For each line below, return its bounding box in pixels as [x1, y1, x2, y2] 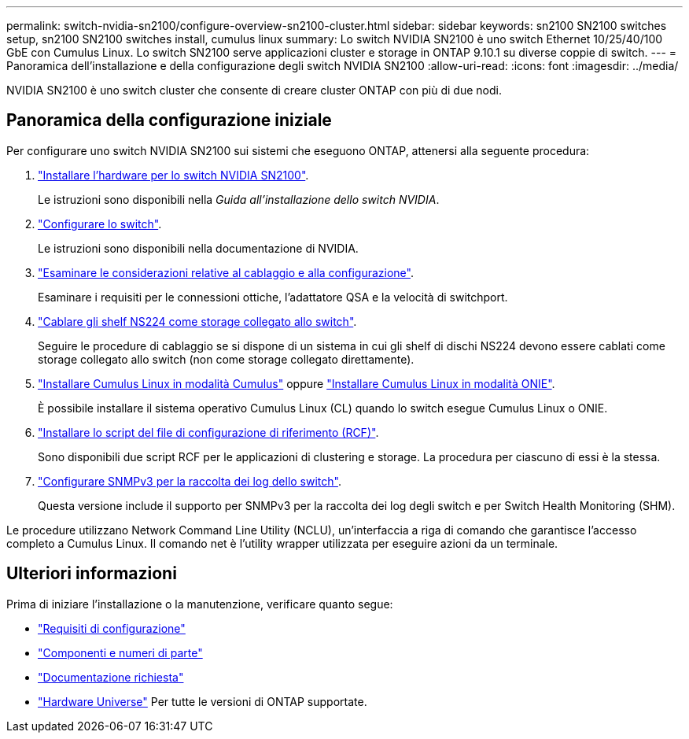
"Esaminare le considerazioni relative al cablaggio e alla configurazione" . [38, 265, 414, 279]
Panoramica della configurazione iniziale [6, 110, 332, 131]
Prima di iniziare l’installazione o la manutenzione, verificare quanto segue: [6, 597, 393, 611]
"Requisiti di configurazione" [38, 621, 186, 635]
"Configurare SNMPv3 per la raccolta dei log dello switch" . [38, 474, 341, 488]
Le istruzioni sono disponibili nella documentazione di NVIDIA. [38, 241, 359, 255]
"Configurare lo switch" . [38, 216, 162, 231]
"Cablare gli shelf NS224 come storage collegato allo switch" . [38, 314, 357, 328]
